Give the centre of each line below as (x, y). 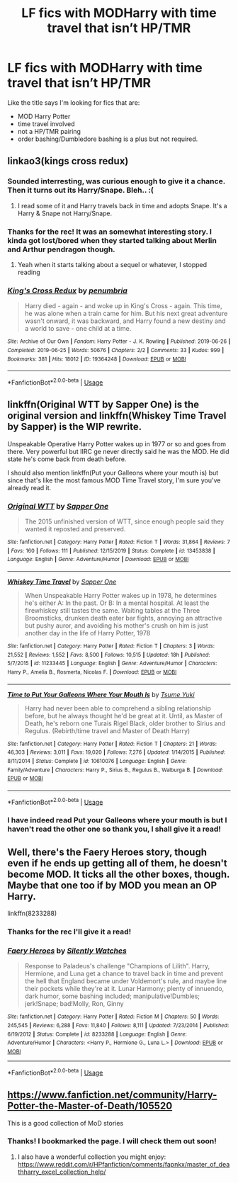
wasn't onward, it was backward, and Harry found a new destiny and (125, 321)
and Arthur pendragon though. (61, 249)
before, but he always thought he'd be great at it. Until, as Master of (124, 715)
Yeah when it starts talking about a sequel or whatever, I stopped (112, 264)
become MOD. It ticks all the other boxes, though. (119, 874)
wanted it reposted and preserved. (75, 528)
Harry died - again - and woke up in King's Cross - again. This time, (123, 306)
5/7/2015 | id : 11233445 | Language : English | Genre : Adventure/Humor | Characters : (112, 664)
